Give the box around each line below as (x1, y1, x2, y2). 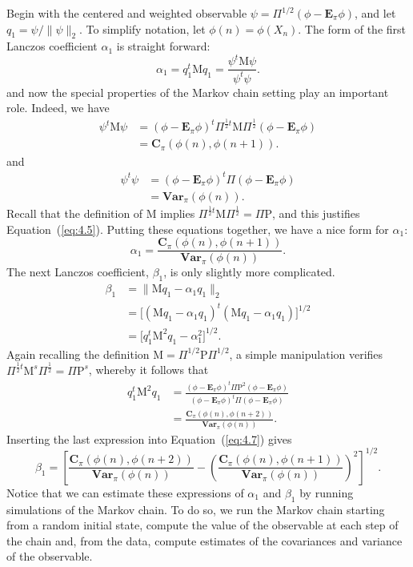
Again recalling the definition (6, 345, 150, 362)
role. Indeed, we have (6, 99, 110, 116)
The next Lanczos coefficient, (6, 263, 149, 280)
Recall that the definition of (6, 205, 143, 222)
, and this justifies (271, 205, 360, 222)
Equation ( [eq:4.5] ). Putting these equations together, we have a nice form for (6, 220, 389, 237)
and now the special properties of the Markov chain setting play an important (6, 83, 389, 100)
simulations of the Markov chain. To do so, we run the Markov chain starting (6, 501, 385, 517)
